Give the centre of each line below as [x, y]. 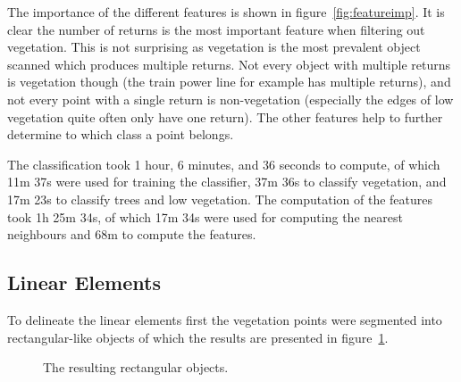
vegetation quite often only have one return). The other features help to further [225, 116]
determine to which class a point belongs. [121, 134]
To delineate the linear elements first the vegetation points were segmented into [225, 319]
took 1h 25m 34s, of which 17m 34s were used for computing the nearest [205, 216]
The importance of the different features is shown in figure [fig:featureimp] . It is [226, 12]
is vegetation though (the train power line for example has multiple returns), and [229, 82]
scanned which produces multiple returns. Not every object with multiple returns [229, 64]
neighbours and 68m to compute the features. [132, 234]
